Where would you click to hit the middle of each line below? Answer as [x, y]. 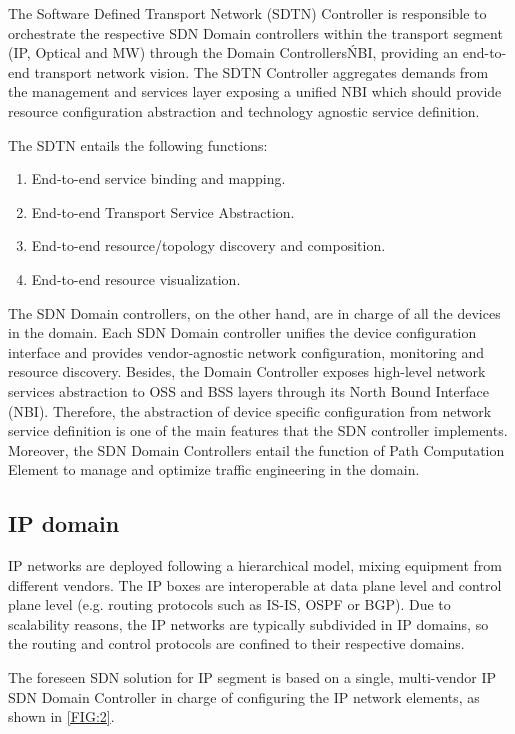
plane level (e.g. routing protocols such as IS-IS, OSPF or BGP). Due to [229, 604]
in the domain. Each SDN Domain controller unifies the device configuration [242, 332]
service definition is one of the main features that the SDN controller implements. [258, 430]
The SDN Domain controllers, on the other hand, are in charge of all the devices [254, 312]
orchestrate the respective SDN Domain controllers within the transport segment [255, 32]
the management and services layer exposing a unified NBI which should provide [255, 91]
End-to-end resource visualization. [136, 278]
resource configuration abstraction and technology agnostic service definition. [244, 110]
